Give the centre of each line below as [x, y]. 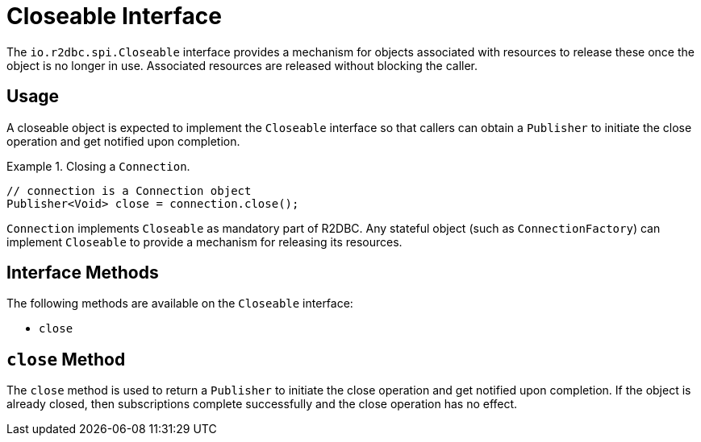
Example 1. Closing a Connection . [98, 166]
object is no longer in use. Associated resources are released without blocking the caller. [242, 65]
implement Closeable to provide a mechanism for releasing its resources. [204, 242]
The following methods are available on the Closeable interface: [180, 304]
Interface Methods [83, 273]
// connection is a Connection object [129, 190]
